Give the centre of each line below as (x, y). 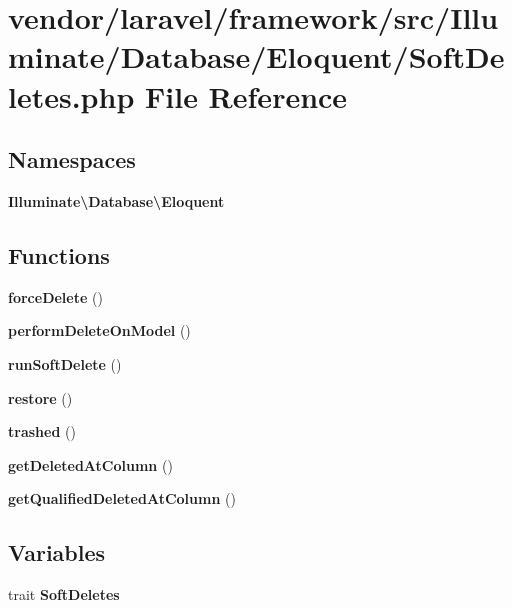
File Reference (246, 95)
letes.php (71, 95)
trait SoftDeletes (64, 594)
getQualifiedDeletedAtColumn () (122, 498)
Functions (59, 254)
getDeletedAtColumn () (90, 464)
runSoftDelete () (65, 363)
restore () (40, 397)
